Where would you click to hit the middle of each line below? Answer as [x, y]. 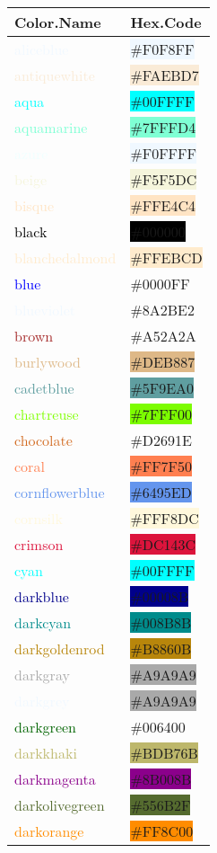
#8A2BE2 [162, 310]
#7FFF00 [161, 414]
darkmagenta [55, 779]
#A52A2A [163, 336]
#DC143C [163, 544]
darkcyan [43, 622]
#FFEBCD [166, 258]
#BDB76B [164, 753]
